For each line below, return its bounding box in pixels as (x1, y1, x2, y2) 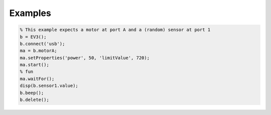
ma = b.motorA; (20, 48, 57, 53)
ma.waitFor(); (20, 75, 55, 81)
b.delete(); (20, 97, 50, 102)
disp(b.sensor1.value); (20, 83, 79, 88)
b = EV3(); (20, 34, 47, 39)
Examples (9, 7, 51, 18)
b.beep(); (20, 90, 44, 95)
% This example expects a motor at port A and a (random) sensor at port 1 (20, 27, 211, 32)
